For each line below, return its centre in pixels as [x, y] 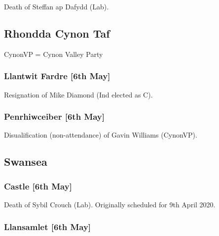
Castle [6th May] [38, 186]
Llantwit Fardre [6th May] [57, 76]
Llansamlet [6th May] [48, 226]
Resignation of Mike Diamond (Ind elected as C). [78, 94]
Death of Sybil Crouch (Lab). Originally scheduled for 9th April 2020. [110, 205]
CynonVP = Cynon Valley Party [54, 54]
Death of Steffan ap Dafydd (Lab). [56, 6]
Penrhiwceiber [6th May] [55, 117]
